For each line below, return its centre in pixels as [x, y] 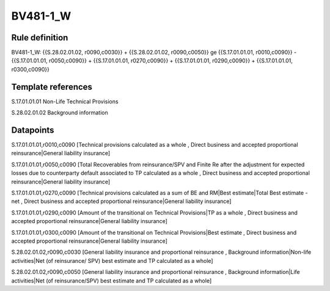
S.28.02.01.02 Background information [60, 112]
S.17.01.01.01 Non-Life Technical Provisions [65, 101]
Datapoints [33, 130]
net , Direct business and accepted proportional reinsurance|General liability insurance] [121, 201]
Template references [52, 87]
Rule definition [40, 38]
